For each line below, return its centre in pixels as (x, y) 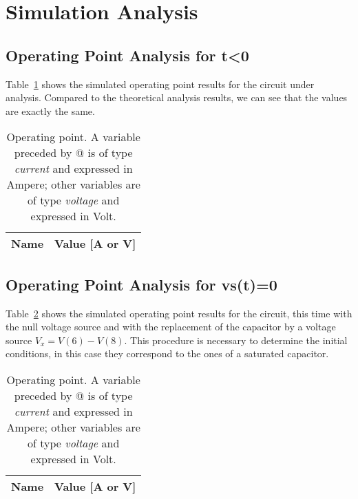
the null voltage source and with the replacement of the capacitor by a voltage (171, 327)
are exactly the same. (50, 110)
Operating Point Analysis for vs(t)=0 (141, 284)
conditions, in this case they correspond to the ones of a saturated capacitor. (167, 353)
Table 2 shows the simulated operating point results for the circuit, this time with (179, 313)
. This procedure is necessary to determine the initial (236, 340)
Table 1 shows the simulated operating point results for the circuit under (160, 84)
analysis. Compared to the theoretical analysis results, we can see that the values (177, 97)
